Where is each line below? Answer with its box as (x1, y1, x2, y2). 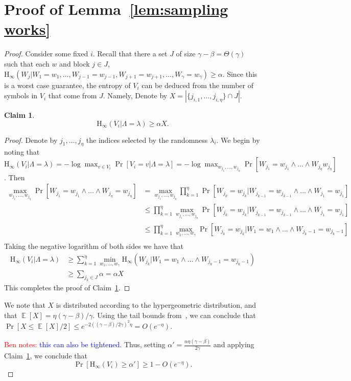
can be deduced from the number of (142, 79, 253, 90)
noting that (4, 146, 40, 157)
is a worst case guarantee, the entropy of (4, 79, 131, 90)
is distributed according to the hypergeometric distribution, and (56, 300, 256, 310)
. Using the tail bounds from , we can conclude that (92, 309, 256, 320)
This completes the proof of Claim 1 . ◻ (4, 282, 130, 293)
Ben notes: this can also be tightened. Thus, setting (4, 339, 166, 350)
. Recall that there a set (92, 48, 168, 59)
